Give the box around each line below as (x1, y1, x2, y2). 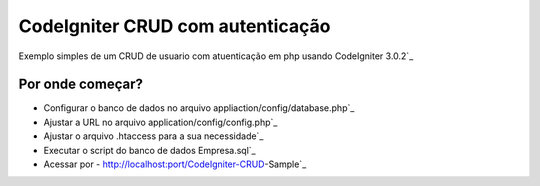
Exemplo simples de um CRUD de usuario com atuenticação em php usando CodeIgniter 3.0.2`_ (18, 50, 414, 62)
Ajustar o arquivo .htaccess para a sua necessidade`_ (43, 130, 264, 142)
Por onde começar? (18, 76, 144, 93)
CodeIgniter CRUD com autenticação (18, 15, 331, 37)
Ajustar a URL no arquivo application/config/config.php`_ (43, 116, 278, 128)
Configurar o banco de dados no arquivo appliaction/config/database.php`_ (43, 102, 355, 114)
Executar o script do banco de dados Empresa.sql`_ (43, 144, 256, 156)
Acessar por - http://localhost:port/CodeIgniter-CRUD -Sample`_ (43, 158, 307, 170)
